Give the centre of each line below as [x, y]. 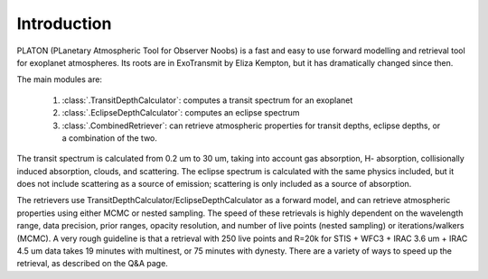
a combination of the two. [110, 138]
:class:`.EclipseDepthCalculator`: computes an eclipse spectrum [181, 113]
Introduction [64, 23]
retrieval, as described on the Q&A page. [93, 264]
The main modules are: [60, 79]
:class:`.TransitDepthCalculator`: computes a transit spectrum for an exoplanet [207, 100]
